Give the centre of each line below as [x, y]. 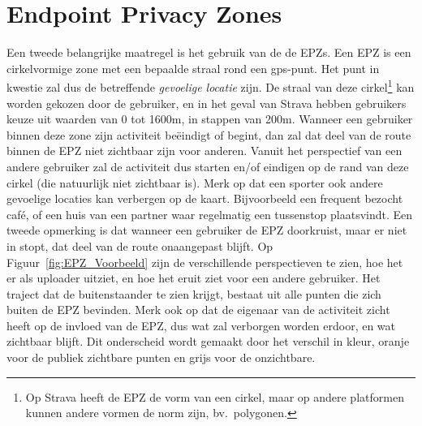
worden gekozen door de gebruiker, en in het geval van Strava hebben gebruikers [207, 103]
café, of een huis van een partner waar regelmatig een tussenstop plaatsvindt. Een [210, 214]
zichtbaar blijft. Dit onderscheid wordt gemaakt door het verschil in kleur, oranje [208, 341]
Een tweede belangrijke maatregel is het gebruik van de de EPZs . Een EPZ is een [209, 52]
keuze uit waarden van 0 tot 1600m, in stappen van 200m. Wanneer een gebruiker [210, 119]
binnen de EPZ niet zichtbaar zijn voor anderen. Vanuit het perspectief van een [205, 151]
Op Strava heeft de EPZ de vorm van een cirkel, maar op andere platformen [215, 396]
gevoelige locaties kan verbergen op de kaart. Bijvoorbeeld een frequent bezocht [205, 198]
